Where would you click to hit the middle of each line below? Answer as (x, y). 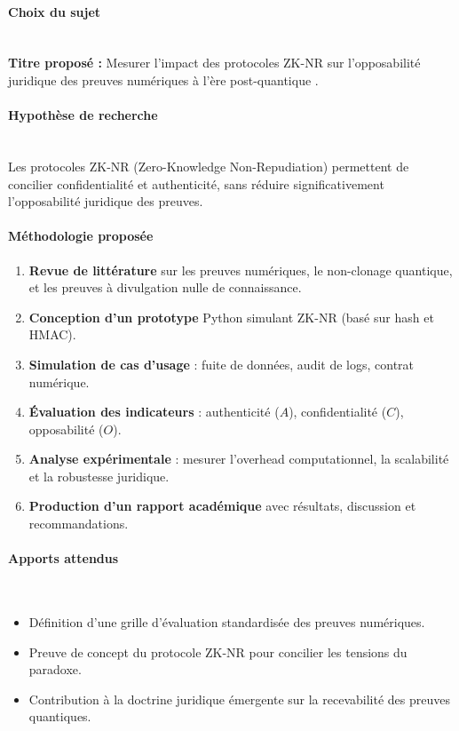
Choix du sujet (55, 11)
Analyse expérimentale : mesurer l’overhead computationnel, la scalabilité (239, 459)
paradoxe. (55, 669)
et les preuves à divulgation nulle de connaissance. (165, 287)
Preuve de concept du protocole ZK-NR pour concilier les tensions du (218, 652)
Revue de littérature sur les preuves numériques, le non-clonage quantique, (241, 270)
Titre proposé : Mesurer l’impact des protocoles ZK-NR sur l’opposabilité (214, 63)
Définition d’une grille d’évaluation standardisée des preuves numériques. (227, 622)
